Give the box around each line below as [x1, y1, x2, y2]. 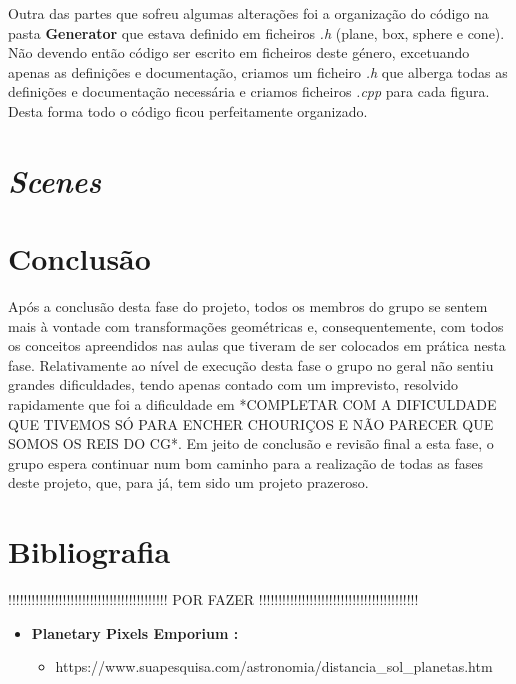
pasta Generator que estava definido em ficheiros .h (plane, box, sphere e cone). [8, 22, 505, 43]
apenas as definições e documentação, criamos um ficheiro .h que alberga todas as [8, 61, 508, 82]
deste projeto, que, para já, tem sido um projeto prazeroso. [8, 472, 369, 493]
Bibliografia [8, 531, 171, 572]
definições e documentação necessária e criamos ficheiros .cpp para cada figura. [8, 81, 490, 102]
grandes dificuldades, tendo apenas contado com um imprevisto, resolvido [8, 374, 459, 395]
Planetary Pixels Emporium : [31, 622, 239, 643]
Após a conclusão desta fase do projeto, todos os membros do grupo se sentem [8, 296, 488, 317]
